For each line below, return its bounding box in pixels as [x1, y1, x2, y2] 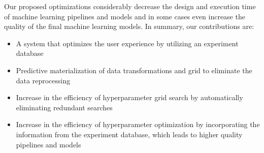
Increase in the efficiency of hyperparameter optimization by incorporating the [16, 119, 260, 130]
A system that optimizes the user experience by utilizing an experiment [16, 38, 239, 48]
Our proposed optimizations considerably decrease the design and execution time [4, 1, 256, 11]
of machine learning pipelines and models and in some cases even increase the [4, 11, 245, 21]
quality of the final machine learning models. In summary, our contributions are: [4, 21, 254, 32]
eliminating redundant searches [16, 102, 113, 112]
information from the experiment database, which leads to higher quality [16, 129, 243, 139]
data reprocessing [16, 75, 71, 85]
